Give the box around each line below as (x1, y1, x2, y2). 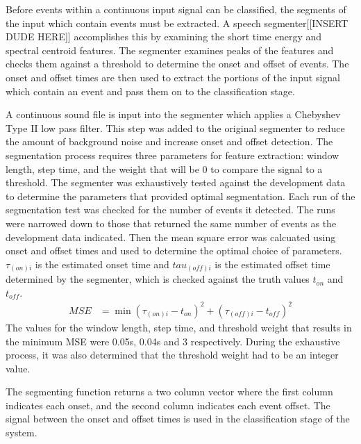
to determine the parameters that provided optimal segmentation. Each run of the (6, 188, 355, 203)
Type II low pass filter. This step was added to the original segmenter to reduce (6, 120, 345, 135)
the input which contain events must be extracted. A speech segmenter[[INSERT (6, 15, 349, 30)
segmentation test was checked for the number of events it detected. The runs (6, 202, 335, 217)
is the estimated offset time (215, 256, 330, 271)
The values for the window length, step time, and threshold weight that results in (6, 320, 352, 334)
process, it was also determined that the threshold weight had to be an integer (6, 347, 339, 362)
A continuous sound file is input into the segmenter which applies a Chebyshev (6, 107, 341, 122)
